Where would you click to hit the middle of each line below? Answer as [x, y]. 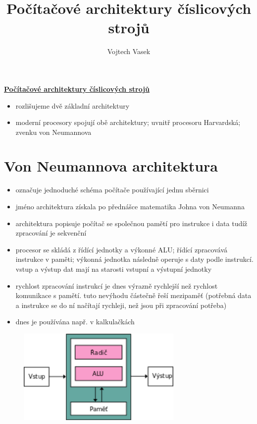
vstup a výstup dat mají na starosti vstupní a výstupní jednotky [114, 269]
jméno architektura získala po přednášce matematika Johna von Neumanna [130, 206]
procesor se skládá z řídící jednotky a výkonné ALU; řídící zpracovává [122, 249]
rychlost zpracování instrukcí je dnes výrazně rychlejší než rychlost [117, 285]
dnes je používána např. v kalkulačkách [75, 322]
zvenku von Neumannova [53, 132]
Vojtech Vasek [129, 51]
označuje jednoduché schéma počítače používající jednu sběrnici [112, 190]
